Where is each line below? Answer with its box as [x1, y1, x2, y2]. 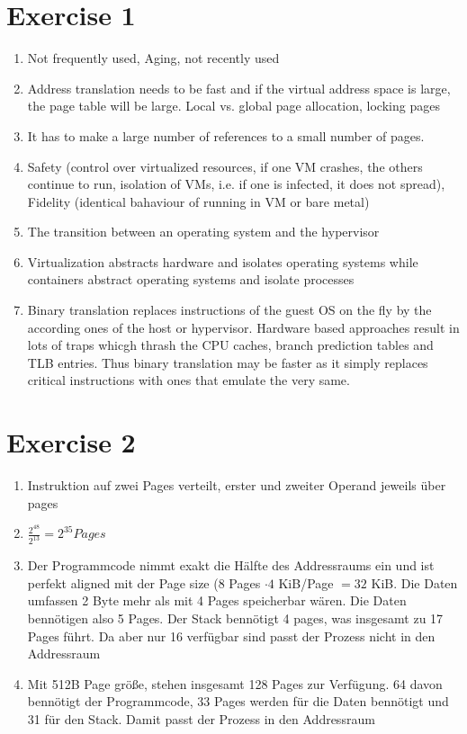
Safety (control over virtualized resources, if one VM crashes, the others [27, 157, 423, 175]
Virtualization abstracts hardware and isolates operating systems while [27, 252, 418, 271]
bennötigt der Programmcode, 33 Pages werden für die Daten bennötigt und [27, 692, 449, 711]
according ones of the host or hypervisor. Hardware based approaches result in [27, 318, 460, 336]
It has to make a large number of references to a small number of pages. [27, 126, 425, 145]
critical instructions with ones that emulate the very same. [27, 371, 350, 389]
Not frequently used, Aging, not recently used [27, 49, 280, 67]
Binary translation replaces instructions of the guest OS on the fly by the [27, 300, 432, 319]
